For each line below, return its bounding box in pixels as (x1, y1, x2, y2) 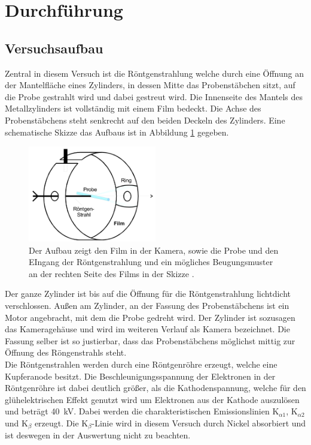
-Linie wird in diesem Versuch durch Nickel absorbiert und (92, 416, 306, 429)
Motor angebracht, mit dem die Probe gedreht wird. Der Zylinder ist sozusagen (5, 311, 295, 323)
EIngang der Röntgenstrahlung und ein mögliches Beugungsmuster (29, 255, 273, 268)
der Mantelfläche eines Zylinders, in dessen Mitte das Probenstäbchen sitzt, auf (5, 79, 295, 91)
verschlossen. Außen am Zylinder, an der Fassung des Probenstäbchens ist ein (5, 299, 289, 312)
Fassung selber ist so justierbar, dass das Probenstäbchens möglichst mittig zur (5, 334, 295, 347)
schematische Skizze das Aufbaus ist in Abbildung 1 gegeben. (5, 125, 229, 138)
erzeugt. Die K (34, 416, 89, 429)
